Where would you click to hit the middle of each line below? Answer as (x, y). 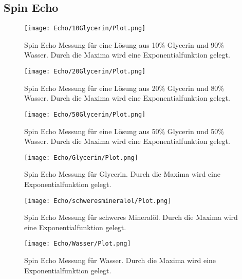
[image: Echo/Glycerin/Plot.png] (81, 157)
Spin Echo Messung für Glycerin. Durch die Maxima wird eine (122, 174)
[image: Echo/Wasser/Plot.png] (78, 244)
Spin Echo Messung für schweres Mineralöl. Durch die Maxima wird (131, 217)
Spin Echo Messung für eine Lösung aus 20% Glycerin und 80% (124, 88)
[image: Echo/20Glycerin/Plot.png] (85, 72)
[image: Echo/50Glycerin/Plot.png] (85, 114)
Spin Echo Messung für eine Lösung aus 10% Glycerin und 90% (124, 44)
